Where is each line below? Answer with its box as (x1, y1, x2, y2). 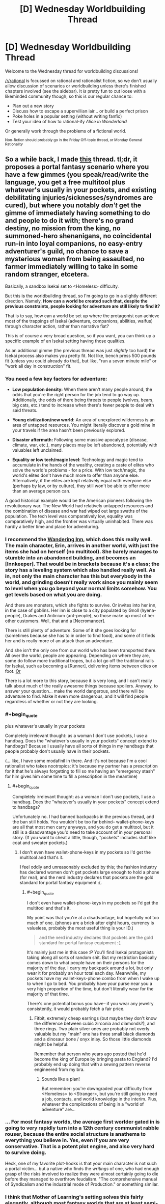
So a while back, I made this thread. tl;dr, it (5, 155, 137, 164)
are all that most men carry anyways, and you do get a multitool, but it (12, 824, 154, 830)
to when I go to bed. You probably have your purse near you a (27, 981, 152, 986)
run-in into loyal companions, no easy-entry (5, 240, 143, 248)
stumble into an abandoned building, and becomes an (5, 554, 136, 561)
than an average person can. (12, 488, 71, 494)
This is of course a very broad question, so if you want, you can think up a (5, 332, 155, 338)
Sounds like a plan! (41, 1076, 80, 1082)
